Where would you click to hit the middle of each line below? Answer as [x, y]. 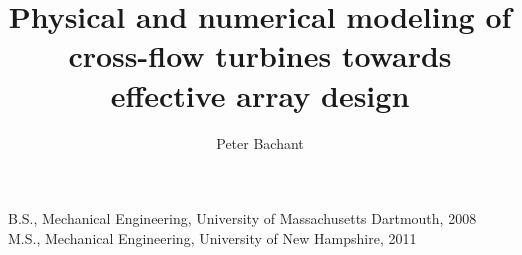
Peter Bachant [260, 142]
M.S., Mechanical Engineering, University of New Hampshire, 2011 [212, 237]
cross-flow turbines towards [260, 55]
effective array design [260, 94]
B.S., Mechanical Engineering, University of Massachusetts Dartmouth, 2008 [242, 218]
